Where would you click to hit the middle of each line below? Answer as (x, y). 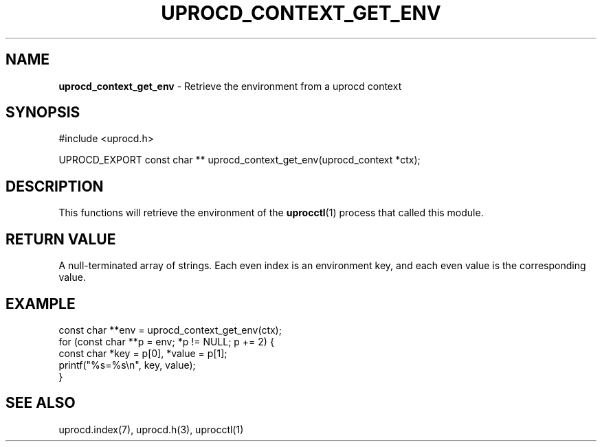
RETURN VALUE (61, 239)
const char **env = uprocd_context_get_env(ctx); (170, 330)
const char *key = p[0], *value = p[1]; (143, 353)
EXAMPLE (41, 303)
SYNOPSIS (43, 113)
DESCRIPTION (55, 186)
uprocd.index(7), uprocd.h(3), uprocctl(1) (151, 429)
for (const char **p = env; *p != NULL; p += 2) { (166, 341)
